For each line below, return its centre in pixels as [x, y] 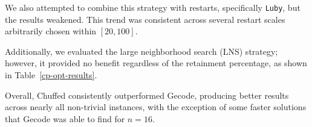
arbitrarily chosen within [51, 31]
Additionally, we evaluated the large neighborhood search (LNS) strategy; [141, 51]
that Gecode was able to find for [65, 118]
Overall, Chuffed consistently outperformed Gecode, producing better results [147, 95]
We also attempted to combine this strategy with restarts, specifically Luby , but [153, 7]
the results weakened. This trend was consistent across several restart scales [145, 19]
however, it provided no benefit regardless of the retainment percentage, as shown [156, 63]
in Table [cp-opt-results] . [51, 75]
